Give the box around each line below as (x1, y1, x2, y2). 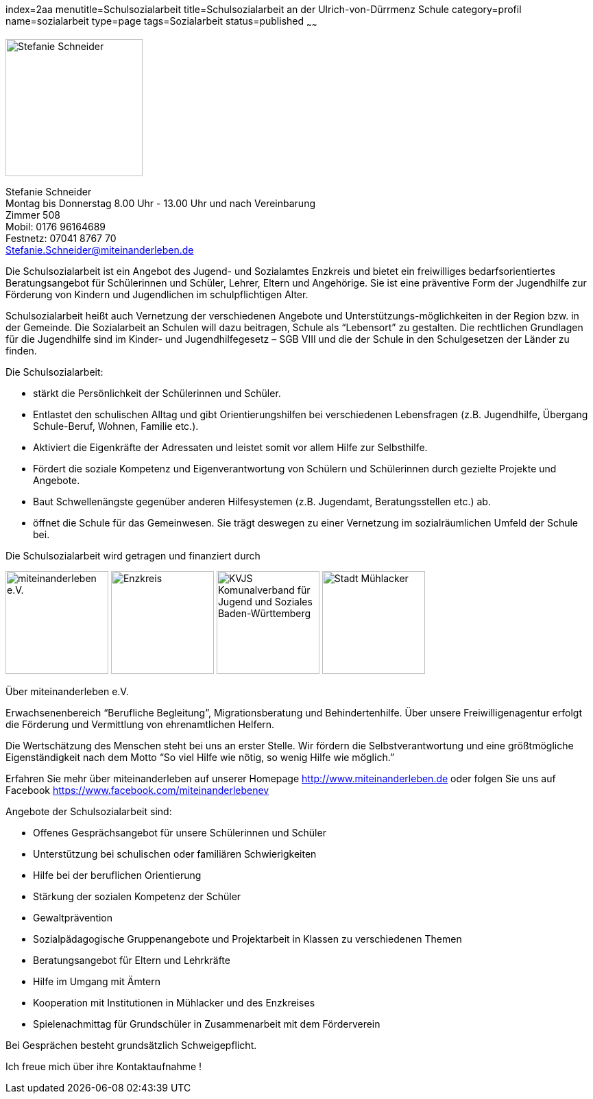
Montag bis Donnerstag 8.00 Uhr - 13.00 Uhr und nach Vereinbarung (5, 197, 316, 209)
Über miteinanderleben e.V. (5, 685, 129, 697)
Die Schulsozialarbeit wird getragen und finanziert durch (5, 549, 261, 561)
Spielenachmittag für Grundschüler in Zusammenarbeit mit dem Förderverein (33, 1017, 380, 1030)
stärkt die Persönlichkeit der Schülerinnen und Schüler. (33, 387, 281, 399)
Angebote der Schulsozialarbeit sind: (5, 805, 172, 817)
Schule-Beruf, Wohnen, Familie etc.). (33, 420, 199, 432)
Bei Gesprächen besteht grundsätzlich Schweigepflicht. (5, 1039, 257, 1051)
